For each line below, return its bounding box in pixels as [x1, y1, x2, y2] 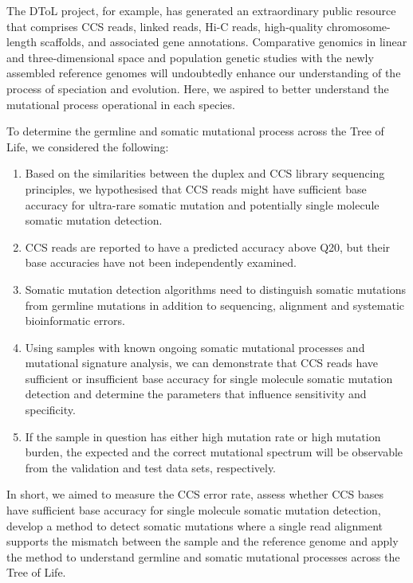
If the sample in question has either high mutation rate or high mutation [25, 428, 381, 444]
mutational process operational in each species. [6, 96, 235, 112]
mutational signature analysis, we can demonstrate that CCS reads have [25, 354, 379, 371]
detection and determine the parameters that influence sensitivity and [25, 385, 367, 402]
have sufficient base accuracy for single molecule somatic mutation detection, [6, 502, 381, 518]
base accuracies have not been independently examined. [25, 254, 297, 271]
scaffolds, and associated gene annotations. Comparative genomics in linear [40, 33, 407, 50]
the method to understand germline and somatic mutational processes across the [6, 548, 400, 565]
